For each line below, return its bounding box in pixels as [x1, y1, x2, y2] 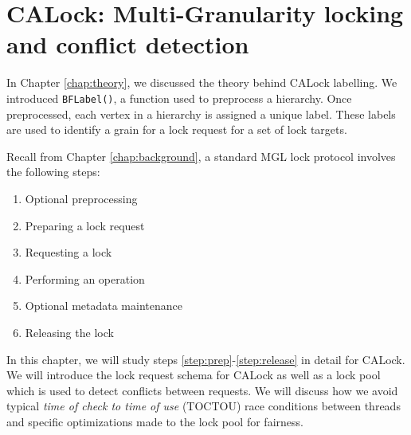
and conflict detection [6, 28, 249, 61]
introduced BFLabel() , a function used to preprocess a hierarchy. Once [6, 89, 352, 106]
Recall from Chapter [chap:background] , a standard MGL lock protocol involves [6, 147, 396, 164]
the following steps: [6, 163, 100, 180]
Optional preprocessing [25, 190, 138, 206]
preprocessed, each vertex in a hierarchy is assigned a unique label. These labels [6, 105, 396, 122]
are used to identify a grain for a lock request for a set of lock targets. [6, 121, 347, 138]
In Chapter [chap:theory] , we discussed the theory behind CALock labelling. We [6, 74, 397, 91]
